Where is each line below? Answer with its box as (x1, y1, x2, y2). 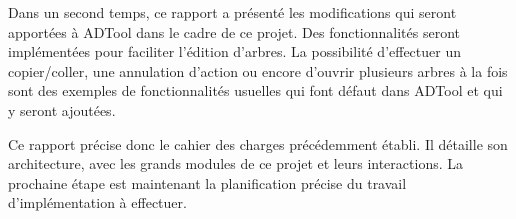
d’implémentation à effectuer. (8, 192, 187, 213)
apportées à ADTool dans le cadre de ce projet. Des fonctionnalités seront (8, 21, 461, 42)
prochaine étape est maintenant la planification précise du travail (8, 172, 407, 193)
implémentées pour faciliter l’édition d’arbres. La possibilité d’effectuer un (8, 41, 461, 62)
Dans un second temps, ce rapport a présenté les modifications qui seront (8, 2, 457, 22)
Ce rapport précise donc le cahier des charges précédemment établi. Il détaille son (8, 133, 508, 154)
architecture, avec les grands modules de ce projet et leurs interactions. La (8, 153, 463, 174)
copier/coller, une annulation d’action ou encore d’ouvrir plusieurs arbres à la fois (8, 60, 508, 81)
